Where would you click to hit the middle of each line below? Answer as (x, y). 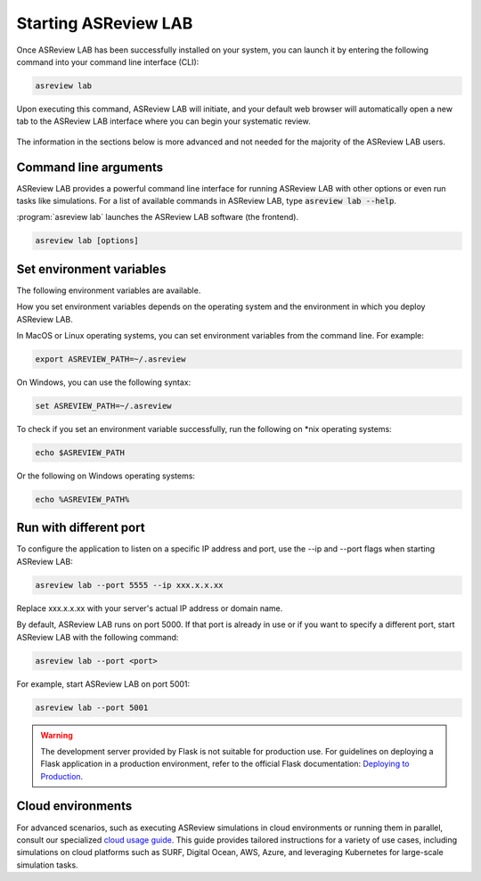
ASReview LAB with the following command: (98, 637)
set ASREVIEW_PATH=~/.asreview (104, 406)
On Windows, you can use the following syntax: (104, 382)
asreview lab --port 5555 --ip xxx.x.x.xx (129, 585)
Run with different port (81, 528)
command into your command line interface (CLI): (108, 61)
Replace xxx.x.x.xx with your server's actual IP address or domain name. (150, 608)
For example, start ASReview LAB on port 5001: (103, 684)
